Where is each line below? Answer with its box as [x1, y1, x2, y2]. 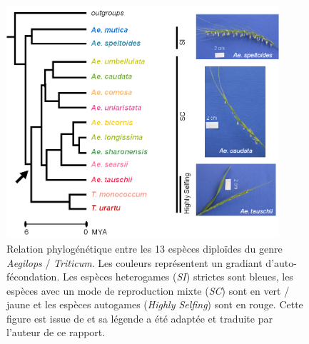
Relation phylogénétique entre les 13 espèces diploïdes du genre [6, 241, 283, 256]
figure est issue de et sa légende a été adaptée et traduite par [6, 310, 273, 325]
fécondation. [6, 269, 60, 284]
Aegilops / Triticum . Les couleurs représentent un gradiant [6, 255, 263, 270]
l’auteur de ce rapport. [6, 325, 106, 340]
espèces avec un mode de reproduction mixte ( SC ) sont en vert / [6, 283, 290, 298]
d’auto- [265, 255, 297, 270]
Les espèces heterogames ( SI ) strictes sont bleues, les [62, 269, 293, 284]
